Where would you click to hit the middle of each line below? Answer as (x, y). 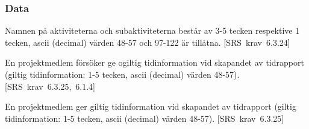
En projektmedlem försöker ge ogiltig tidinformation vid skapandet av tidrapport (154, 62)
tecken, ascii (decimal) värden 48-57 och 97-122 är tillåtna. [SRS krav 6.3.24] (148, 42)
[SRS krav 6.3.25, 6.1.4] (50, 86)
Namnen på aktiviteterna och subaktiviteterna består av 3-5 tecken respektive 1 (152, 30)
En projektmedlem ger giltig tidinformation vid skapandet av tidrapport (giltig (151, 106)
